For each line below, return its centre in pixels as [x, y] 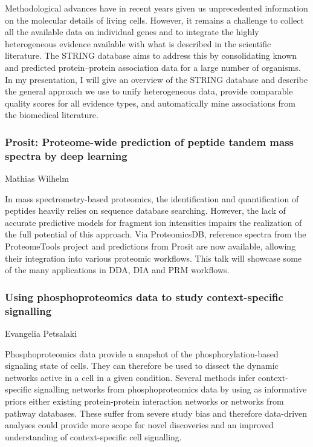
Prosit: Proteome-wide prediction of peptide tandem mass [149, 141]
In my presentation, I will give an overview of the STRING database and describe [156, 79]
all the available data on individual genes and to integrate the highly [132, 32]
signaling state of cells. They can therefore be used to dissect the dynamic [142, 366]
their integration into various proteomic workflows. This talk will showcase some [153, 258]
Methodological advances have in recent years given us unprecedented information [156, 8]
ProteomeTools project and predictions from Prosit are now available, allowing [150, 246]
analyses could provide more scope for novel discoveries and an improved [139, 425]
